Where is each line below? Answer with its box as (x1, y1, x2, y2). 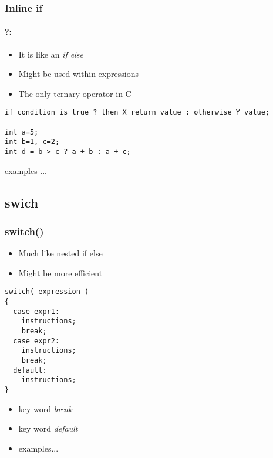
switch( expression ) (5, 287, 89, 296)
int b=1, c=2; (5, 138, 60, 146)
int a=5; (5, 128, 39, 136)
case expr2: (13, 336, 60, 345)
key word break (18, 402, 72, 414)
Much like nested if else (18, 247, 103, 259)
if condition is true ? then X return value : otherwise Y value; (5, 108, 270, 117)
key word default (18, 422, 78, 434)
